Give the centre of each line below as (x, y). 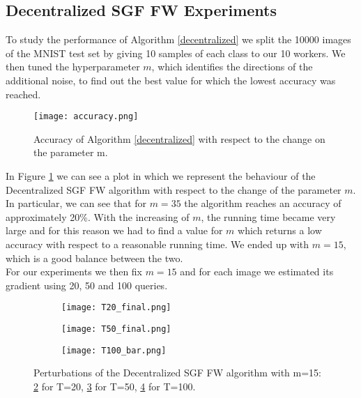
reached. (23, 94)
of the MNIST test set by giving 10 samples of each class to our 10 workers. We (176, 53)
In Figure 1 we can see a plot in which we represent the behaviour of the (161, 176)
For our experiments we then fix (74, 271)
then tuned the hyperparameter (73, 67)
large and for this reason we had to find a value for (114, 230)
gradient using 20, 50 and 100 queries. (87, 285)
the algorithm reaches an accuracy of (263, 203)
